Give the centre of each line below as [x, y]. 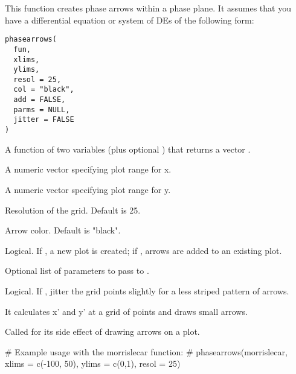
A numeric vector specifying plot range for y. [88, 189]
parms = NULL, [42, 109]
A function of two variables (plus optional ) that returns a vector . [128, 149]
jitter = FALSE [44, 120]
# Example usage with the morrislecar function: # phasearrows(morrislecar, [146, 351]
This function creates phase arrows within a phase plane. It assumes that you [148, 8]
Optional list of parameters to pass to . [77, 271]
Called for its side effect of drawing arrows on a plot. [102, 331]
